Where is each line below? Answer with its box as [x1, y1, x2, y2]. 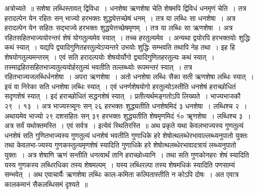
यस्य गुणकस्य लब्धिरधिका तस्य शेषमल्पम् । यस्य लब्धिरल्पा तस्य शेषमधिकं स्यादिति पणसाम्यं [4, 159, 235, 170]
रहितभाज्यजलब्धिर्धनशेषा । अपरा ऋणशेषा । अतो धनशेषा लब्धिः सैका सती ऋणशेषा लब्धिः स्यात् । [4, 71, 254, 82]
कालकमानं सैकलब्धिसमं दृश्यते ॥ [4, 179, 88, 189]
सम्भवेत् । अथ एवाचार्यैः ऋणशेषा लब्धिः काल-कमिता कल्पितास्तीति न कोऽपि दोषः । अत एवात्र [4, 169, 239, 180]
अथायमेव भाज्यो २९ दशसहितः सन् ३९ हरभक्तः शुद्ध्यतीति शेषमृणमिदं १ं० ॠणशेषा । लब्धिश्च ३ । [4, 110, 251, 121]
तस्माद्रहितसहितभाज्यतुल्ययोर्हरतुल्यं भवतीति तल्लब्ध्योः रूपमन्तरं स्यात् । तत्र [4, 61, 192, 72]
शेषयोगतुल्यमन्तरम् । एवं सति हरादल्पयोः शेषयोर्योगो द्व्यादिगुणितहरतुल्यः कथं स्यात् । [4, 51, 215, 62]
